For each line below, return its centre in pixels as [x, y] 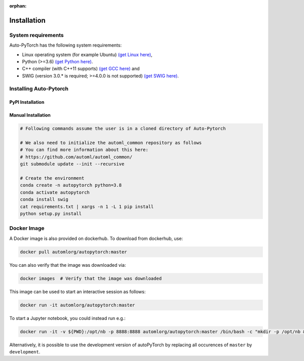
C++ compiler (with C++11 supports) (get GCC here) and [81, 69]
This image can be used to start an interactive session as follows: [78, 292]
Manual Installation [30, 115]
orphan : [18, 6]
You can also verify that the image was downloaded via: [68, 265]
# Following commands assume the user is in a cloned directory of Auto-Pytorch [123, 129]
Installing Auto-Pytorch [39, 89]
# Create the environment [52, 178]
